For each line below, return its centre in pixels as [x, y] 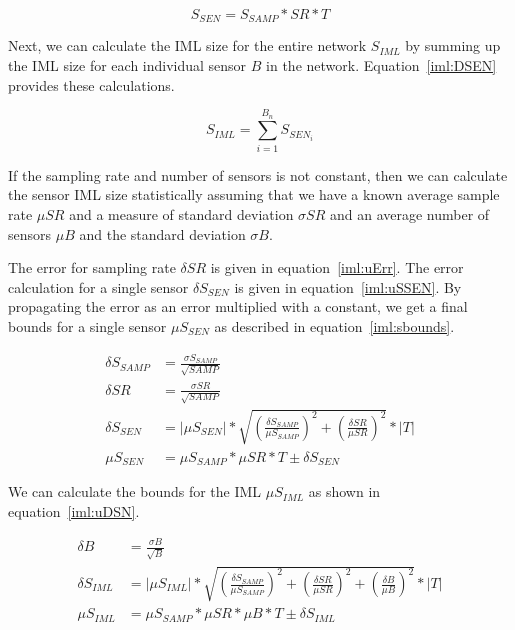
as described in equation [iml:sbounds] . [334, 325]
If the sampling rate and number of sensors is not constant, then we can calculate [258, 174]
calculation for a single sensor [98, 286]
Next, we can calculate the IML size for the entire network [187, 45]
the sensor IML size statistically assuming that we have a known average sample [254, 194]
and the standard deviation [162, 233]
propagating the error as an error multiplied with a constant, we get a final [238, 306]
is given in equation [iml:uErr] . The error [337, 267]
